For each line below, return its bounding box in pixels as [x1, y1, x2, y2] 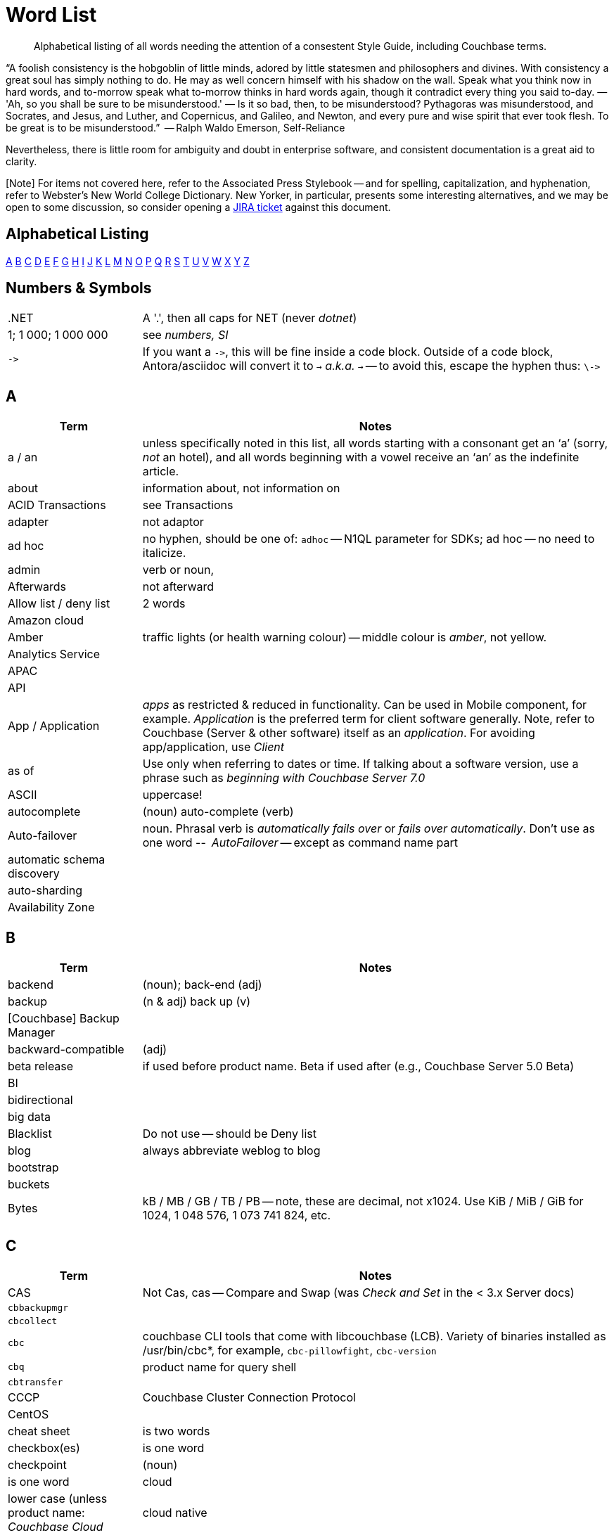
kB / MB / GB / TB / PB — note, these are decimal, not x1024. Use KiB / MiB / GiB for [142, 1194, 584, 1209]
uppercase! [142, 788, 203, 802]
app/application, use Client [142, 740, 285, 755]
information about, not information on [142, 481, 340, 496]
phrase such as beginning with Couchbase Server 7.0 [142, 771, 426, 785]
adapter [8, 515, 49, 530]
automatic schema [8, 852, 105, 867]
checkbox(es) [8, 1440, 80, 1455]
